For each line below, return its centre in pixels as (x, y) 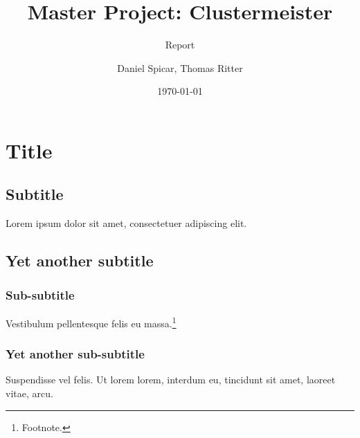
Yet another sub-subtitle (75, 354)
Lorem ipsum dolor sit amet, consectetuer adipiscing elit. (126, 223)
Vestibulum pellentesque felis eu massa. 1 (91, 322)
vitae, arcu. (29, 393)
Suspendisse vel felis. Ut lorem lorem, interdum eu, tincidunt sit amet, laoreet (171, 380)
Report (180, 45)
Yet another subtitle (80, 261)
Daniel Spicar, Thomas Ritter (180, 67)
